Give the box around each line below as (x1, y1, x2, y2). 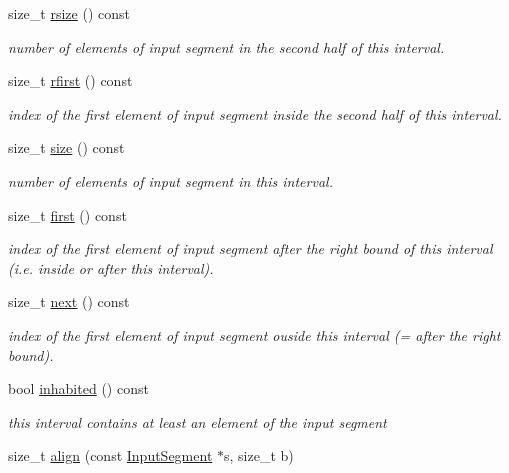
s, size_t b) (224, 445, 294, 466)
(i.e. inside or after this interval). (8, 257, 214, 278)
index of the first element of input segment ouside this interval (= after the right (8, 324, 501, 345)
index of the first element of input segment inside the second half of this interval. (8, 103, 502, 124)
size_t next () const (8, 291, 130, 312)
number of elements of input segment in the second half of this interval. (8, 36, 445, 57)
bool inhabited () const (8, 378, 149, 399)
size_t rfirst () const (8, 70, 133, 91)
